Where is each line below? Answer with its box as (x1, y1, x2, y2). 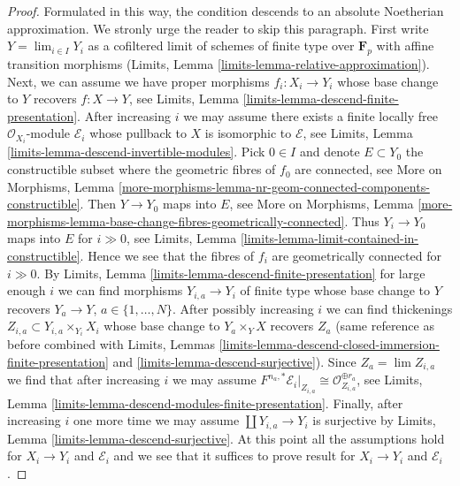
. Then (80, 194, 117, 213)
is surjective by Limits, (312, 411, 436, 429)
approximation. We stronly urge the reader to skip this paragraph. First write (7, 19, 429, 37)
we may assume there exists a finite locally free (183, 106, 438, 125)
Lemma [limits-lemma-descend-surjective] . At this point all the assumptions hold (7, 429, 445, 447)
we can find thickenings (326, 299, 453, 317)
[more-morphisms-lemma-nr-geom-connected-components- (119, 177, 430, 195)
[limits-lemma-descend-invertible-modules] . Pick (7, 142, 265, 161)
